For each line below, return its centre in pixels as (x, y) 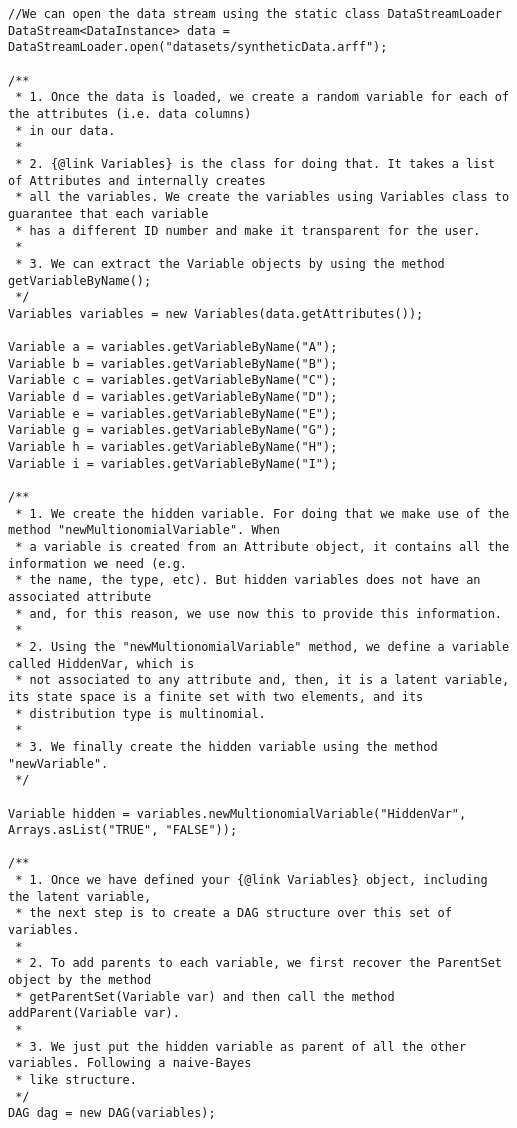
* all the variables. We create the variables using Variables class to (262, 197)
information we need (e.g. (97, 563)
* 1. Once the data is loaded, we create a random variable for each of (262, 97)
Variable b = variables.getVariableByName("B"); (173, 363)
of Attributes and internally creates (137, 180)
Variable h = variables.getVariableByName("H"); (173, 447)
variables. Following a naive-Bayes (130, 1063)
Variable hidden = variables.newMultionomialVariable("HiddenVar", (237, 813)
